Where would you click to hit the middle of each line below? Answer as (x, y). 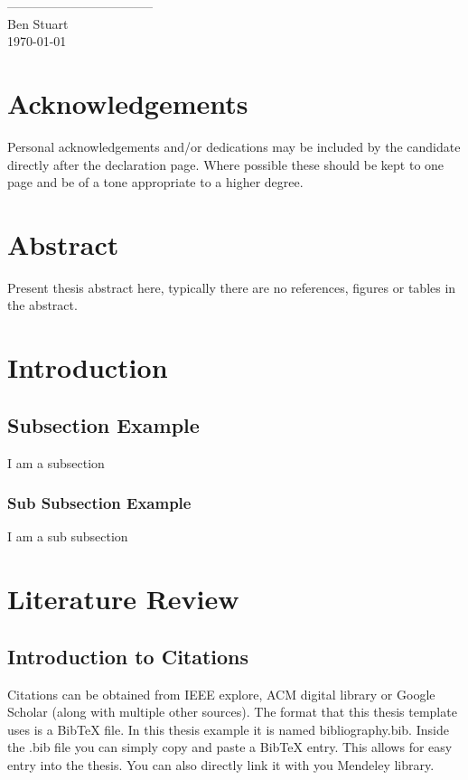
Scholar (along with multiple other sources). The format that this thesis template (232, 712)
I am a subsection (56, 462)
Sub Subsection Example (99, 503)
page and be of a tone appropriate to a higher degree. (155, 182)
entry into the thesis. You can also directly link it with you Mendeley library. (221, 764)
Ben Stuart (38, 23)
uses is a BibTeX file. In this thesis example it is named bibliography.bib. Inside (228, 729)
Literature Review (123, 599)
